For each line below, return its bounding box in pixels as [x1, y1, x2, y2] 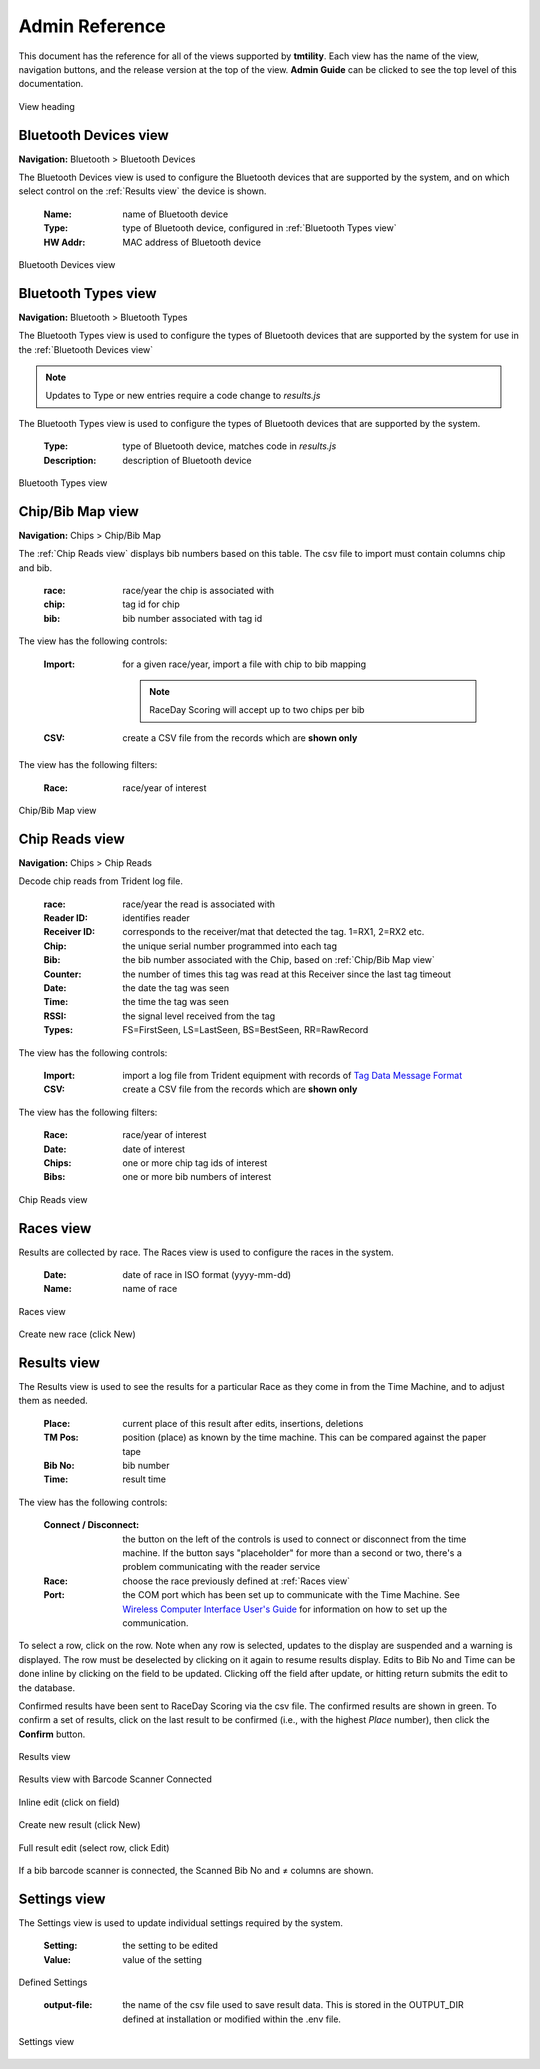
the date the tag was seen [122, 982, 230, 994]
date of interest [122, 1143, 185, 1155]
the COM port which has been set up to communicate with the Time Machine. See [122, 1589, 460, 1601]
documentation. [18, 78, 84, 90]
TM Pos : [43, 1431, 79, 1444]
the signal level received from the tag [122, 1010, 276, 1022]
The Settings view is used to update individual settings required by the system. [18, 1916, 344, 1929]
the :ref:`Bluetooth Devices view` [18, 343, 154, 355]
